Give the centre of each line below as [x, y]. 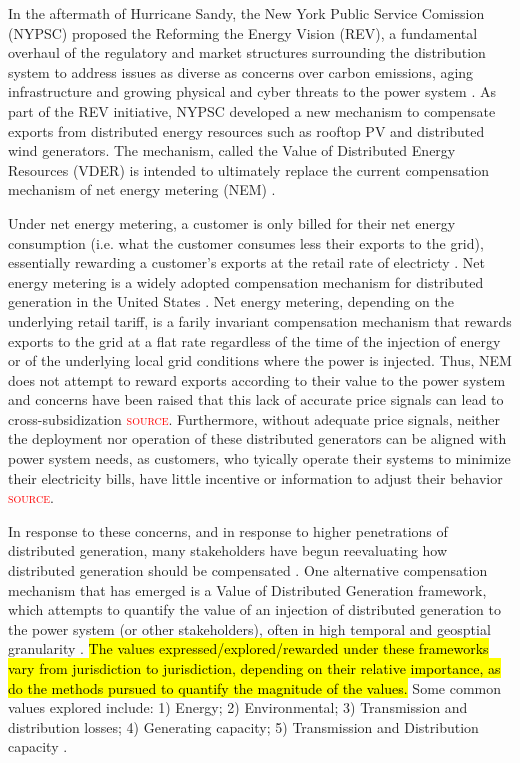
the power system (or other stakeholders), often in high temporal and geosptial [249, 628]
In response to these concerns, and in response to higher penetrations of [228, 530]
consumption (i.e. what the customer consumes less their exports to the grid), [246, 242]
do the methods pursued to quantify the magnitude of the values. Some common [254, 687]
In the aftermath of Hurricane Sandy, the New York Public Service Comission [246, 13]
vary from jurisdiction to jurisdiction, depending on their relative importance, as [254, 668]
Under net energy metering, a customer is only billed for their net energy [232, 222]
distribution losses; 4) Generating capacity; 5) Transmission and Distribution [243, 726]
